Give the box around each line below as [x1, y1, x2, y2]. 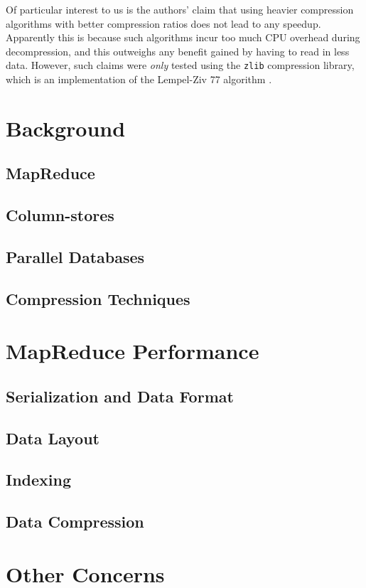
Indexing [6, 469, 72, 491]
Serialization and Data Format [6, 385, 234, 407]
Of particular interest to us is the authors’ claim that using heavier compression [6, 2, 354, 16]
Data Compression [6, 511, 144, 533]
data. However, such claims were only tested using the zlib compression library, [6, 58, 355, 73]
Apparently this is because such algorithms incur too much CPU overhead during [6, 30, 360, 45]
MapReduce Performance [6, 336, 259, 365]
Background [6, 113, 126, 142]
